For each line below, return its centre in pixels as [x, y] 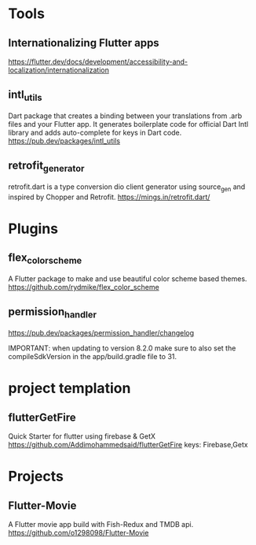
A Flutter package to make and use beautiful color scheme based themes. [128, 278]
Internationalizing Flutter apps [84, 43]
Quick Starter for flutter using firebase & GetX [82, 436]
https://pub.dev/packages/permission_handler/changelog [101, 332]
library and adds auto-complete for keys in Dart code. [95, 132]
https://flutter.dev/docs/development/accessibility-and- [98, 61]
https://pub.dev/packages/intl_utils [64, 141]
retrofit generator [46, 167]
